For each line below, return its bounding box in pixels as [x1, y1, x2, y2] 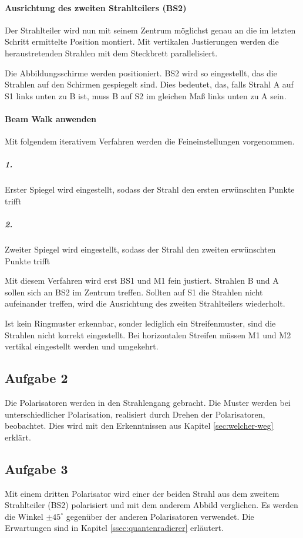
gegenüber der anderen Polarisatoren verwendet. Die [66, 510, 254, 522]
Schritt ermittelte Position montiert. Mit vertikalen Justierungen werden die [5, 35, 279, 48]
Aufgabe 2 [5, 369, 68, 387]
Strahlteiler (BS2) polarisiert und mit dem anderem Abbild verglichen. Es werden [5, 499, 298, 511]
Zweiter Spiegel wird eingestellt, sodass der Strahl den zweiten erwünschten [5, 243, 276, 255]
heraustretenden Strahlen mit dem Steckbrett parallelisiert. [5, 46, 218, 59]
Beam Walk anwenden [5, 112, 96, 125]
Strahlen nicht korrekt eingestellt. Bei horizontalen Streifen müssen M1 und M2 [5, 328, 291, 341]
